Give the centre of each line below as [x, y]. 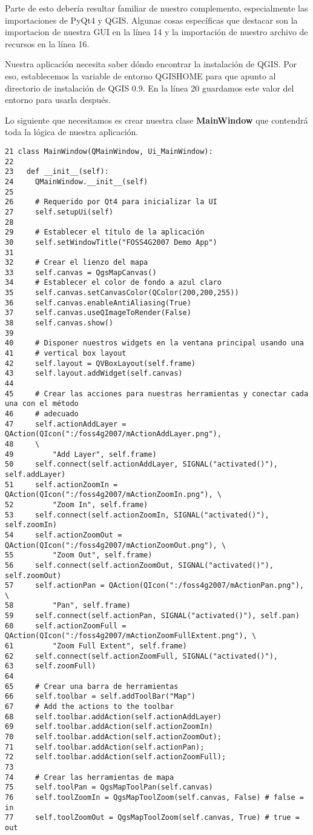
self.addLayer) [35, 474]
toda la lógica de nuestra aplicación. [72, 132]
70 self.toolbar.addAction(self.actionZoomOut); [113, 737]
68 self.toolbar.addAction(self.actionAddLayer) [113, 717]
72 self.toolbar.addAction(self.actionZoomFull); [116, 757]
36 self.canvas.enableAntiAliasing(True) [98, 303]
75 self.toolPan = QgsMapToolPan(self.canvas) [109, 787]
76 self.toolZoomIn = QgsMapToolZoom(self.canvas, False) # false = [154, 797]
